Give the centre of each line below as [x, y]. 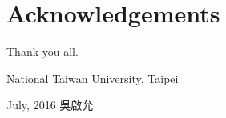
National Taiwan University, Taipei [93, 78]
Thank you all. [42, 51]
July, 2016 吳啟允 [50, 105]
